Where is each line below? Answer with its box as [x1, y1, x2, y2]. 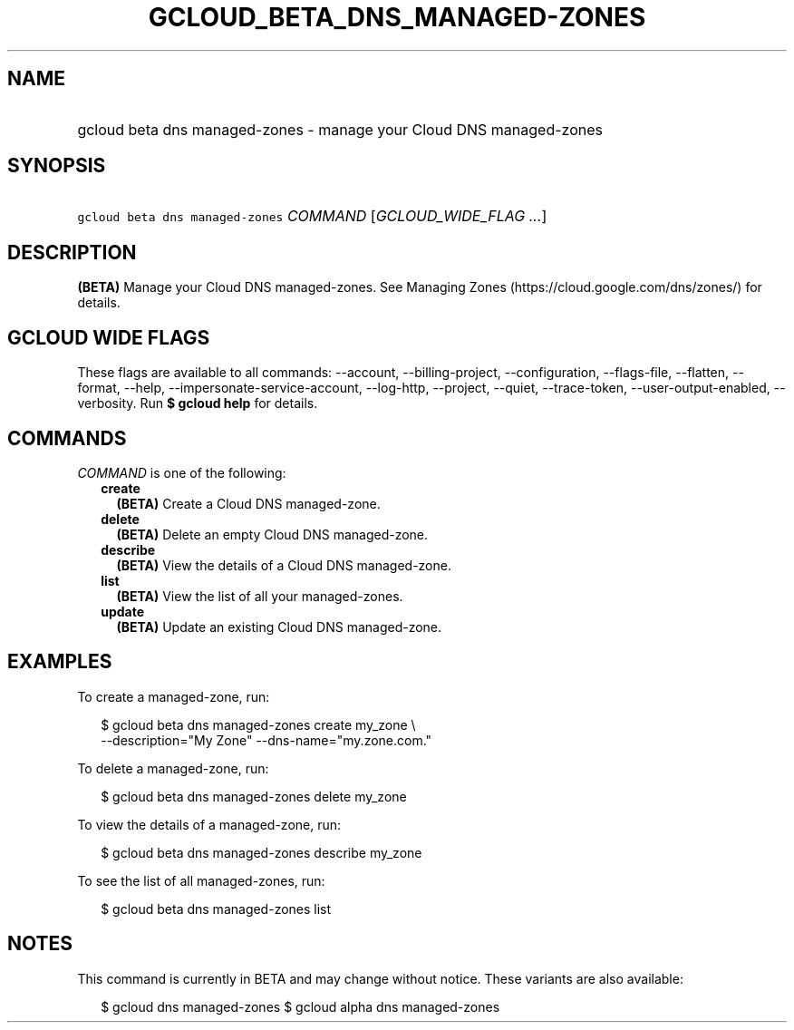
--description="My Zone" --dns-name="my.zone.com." [101, 732, 432, 748]
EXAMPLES [7, 650, 112, 674]
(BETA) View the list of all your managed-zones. [116, 588, 403, 604]
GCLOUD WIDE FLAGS [7, 326, 210, 349]
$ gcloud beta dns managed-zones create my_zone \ [101, 716, 416, 733]
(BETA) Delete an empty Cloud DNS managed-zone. [116, 526, 429, 542]
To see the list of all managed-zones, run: [77, 872, 325, 889]
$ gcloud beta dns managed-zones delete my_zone [101, 788, 407, 804]
